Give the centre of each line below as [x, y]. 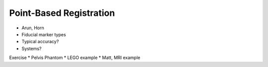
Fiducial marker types [44, 34]
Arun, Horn [33, 28]
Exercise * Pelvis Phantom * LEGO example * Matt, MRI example [75, 58]
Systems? [32, 48]
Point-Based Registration [62, 13]
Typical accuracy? [40, 42]
